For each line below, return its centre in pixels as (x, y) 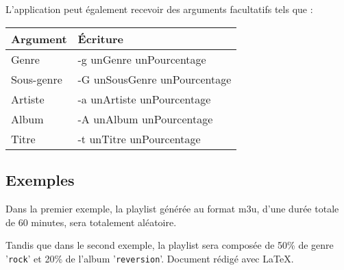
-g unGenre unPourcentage (142, 59)
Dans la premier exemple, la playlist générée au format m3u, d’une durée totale (172, 208)
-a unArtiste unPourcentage (144, 99)
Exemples (40, 180)
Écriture (100, 38)
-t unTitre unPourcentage (139, 138)
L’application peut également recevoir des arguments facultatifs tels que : (159, 9)
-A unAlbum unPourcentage (145, 119)
